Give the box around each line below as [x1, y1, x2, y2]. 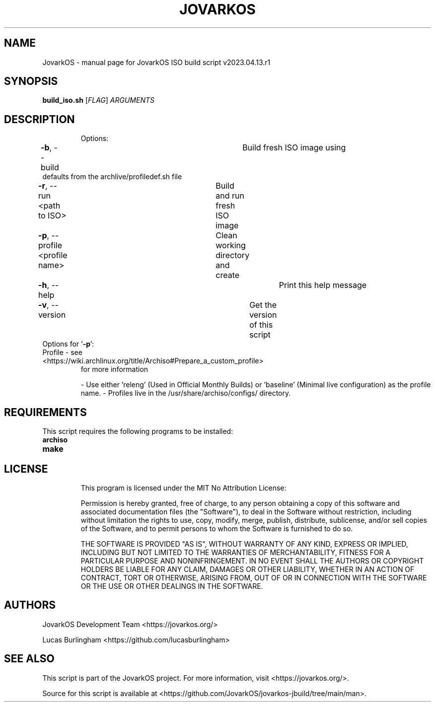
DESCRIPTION [4, 113, 75, 126]
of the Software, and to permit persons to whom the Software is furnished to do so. [80, 524, 353, 533]
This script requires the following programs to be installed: [42, 427, 233, 436]
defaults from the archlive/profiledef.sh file [42, 172, 182, 181]
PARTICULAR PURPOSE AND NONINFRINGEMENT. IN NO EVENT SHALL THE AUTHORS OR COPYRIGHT [80, 556, 424, 565]
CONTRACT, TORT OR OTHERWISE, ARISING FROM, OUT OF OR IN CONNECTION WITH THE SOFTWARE [80, 573, 427, 582]
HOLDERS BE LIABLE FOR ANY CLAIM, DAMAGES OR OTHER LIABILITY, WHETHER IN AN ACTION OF [80, 565, 415, 573]
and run [216, 191, 244, 201]
